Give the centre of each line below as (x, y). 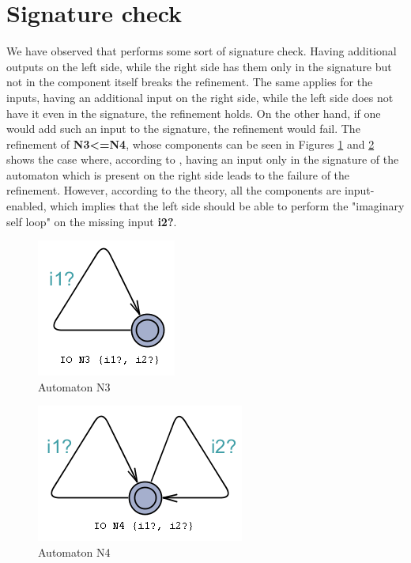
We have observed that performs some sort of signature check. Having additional (202, 51)
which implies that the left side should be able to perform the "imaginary (227, 206)
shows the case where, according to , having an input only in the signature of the (203, 159)
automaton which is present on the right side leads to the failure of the (178, 174)
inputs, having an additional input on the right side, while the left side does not (200, 97)
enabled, (26, 206)
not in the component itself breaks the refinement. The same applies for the (190, 82)
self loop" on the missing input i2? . (92, 221)
